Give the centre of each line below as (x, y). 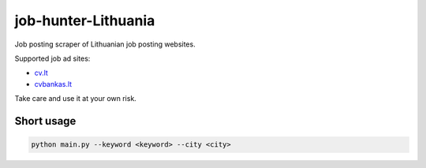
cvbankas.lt (53, 84)
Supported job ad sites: (52, 58)
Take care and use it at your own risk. (76, 99)
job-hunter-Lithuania (85, 21)
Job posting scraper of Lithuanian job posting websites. (105, 44)
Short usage (45, 121)
